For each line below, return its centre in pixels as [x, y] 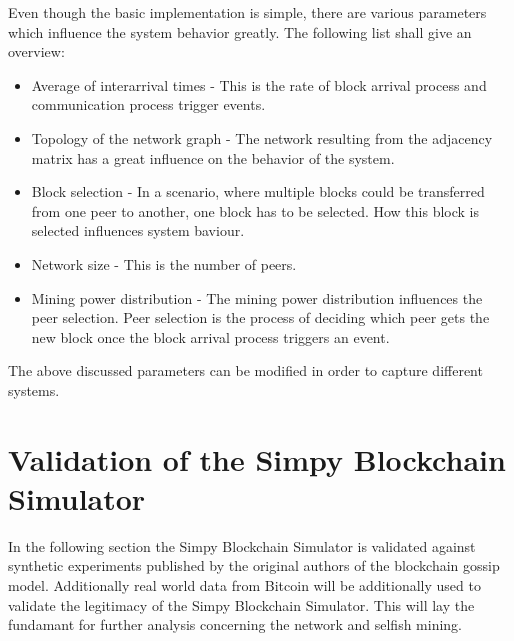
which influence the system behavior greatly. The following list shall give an [240, 31]
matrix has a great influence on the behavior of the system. [213, 157]
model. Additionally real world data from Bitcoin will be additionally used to [244, 585]
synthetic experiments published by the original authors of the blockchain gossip [254, 565]
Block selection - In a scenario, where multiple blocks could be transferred [258, 191]
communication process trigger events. [148, 104]
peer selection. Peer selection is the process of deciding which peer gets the [260, 317]
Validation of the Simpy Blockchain [257, 458]
